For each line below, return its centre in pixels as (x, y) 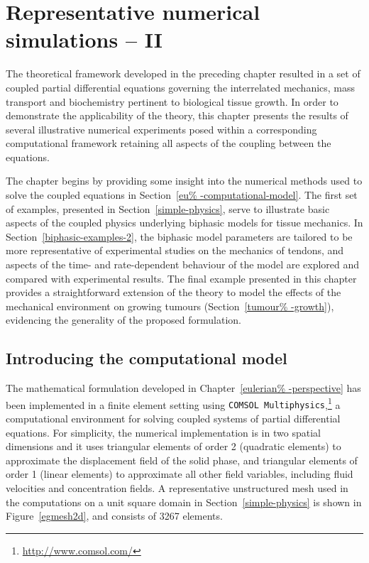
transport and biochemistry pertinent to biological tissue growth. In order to (172, 101)
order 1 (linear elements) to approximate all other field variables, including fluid (180, 474)
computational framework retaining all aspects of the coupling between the (169, 143)
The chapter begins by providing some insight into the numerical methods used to (184, 181)
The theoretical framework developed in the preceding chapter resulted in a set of (183, 73)
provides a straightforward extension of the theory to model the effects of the (174, 292)
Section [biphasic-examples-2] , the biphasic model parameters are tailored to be (179, 236)
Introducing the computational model (147, 358)
